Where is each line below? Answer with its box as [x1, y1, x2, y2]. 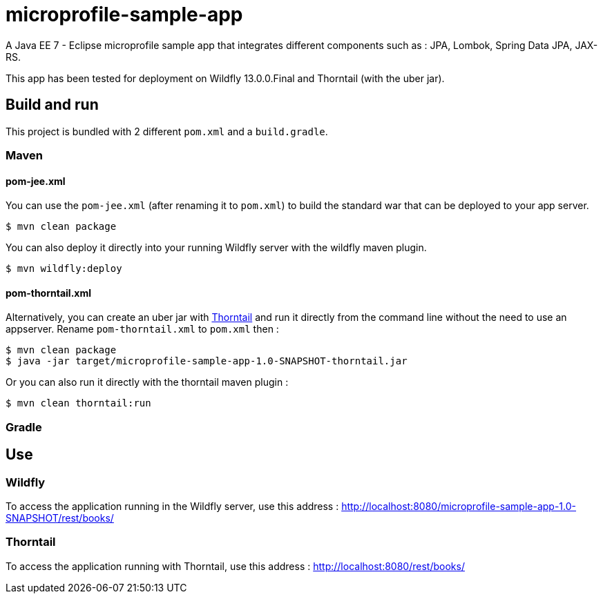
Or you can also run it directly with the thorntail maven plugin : [6, 376, 289, 389]
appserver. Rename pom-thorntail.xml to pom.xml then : [6, 323, 279, 335]
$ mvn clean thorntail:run [6, 397, 151, 409]
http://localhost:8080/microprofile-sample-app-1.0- [341, 500, 577, 512]
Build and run [6, 96, 99, 114]
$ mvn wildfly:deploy [6, 263, 122, 275]
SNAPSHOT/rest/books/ [6, 512, 114, 524]
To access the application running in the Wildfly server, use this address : [6, 500, 339, 512]
